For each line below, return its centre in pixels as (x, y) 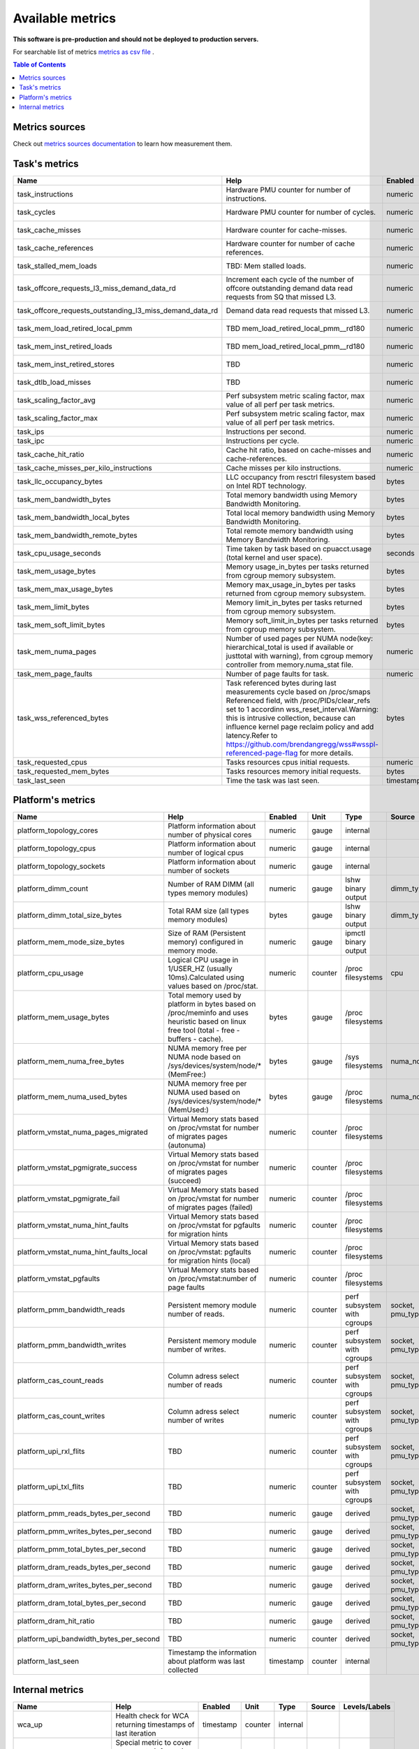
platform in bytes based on (212, 1004)
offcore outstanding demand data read (289, 288)
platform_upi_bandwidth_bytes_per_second (89, 1639)
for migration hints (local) (209, 1261)
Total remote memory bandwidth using (289, 530)
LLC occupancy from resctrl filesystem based (301, 477)
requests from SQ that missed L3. (281, 297)
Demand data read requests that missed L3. (298, 310)
